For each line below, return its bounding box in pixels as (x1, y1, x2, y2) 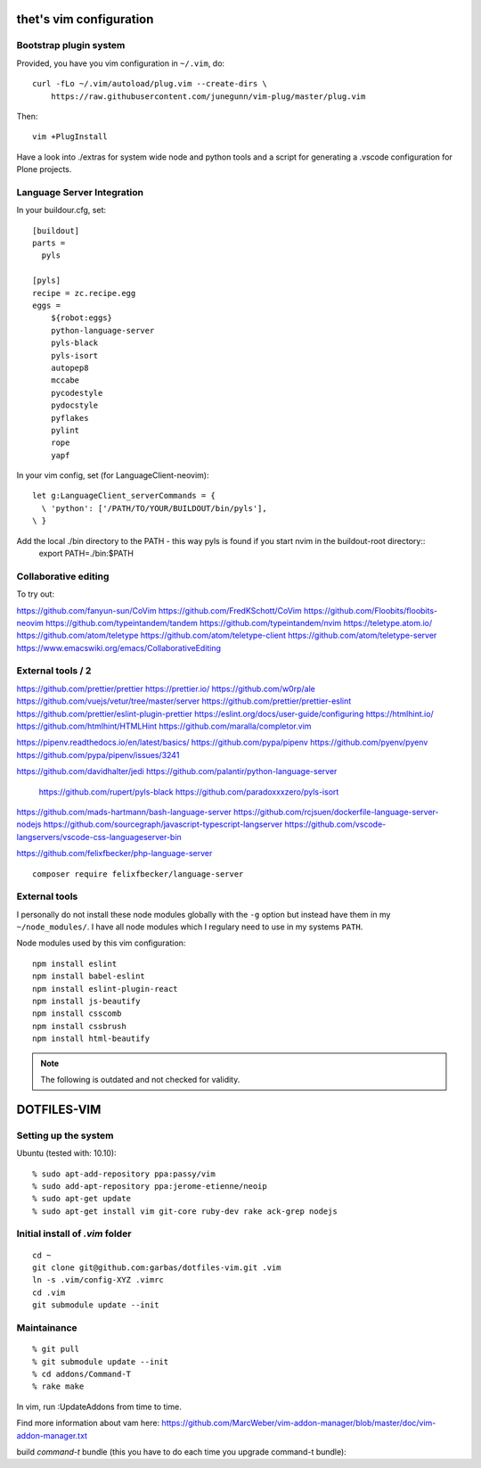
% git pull (32, 1344, 80, 1355)
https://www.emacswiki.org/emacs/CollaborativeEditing (16, 642, 222, 653)
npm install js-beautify (32, 996, 141, 1007)
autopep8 (50, 362, 89, 373)
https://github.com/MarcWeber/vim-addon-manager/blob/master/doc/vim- (161, 1418, 436, 1429)
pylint (50, 425, 80, 435)
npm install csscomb (32, 1009, 122, 1019)
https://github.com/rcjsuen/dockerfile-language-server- (232, 806, 439, 817)
